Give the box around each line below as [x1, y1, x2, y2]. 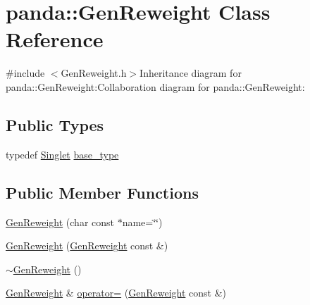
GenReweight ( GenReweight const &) [6, 238, 168, 253]
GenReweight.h [61, 66, 127, 80]
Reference [6, 25, 104, 54]
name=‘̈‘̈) [122, 214, 163, 229]
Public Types [6, 113, 104, 135]
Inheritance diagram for [139, 66, 242, 80]
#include [6, 66, 45, 80]
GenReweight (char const [6, 214, 114, 229]
